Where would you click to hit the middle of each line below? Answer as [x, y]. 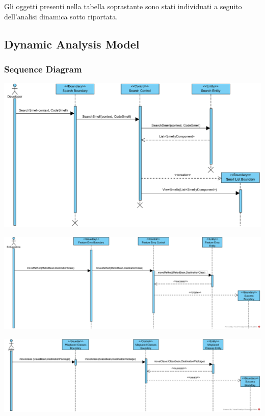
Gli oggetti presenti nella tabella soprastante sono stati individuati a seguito [123, 6]
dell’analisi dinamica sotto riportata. [61, 16]
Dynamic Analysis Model [72, 44]
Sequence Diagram [43, 69]
